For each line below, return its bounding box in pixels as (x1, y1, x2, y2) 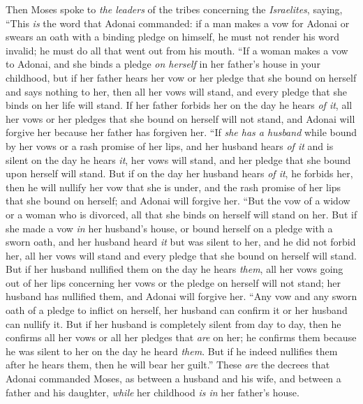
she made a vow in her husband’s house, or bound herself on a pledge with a (6, 220, 333, 235)
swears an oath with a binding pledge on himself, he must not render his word (6, 29, 340, 44)
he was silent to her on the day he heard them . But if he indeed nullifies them (6, 343, 338, 358)
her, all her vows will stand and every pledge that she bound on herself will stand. (6, 248, 357, 262)
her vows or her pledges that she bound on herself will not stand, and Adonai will (6, 111, 355, 126)
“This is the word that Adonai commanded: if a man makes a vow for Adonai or (6, 15, 350, 30)
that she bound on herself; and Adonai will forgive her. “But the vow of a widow (6, 193, 350, 208)
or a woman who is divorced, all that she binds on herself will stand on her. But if (6, 207, 357, 221)
